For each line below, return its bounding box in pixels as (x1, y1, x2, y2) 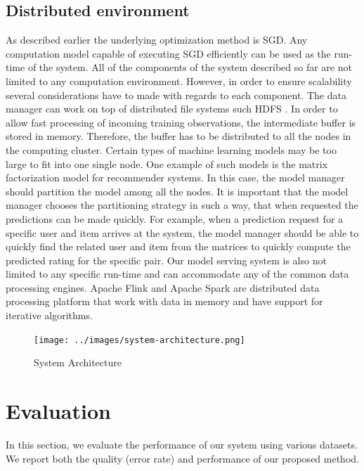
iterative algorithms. (6, 308, 93, 323)
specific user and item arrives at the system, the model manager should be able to (6, 225, 359, 240)
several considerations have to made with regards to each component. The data (6, 87, 346, 102)
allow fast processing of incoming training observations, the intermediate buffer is (6, 115, 356, 129)
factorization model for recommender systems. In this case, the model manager (6, 170, 345, 185)
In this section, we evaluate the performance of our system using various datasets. (6, 437, 358, 452)
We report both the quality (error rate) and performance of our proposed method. (6, 451, 359, 465)
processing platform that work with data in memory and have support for (6, 294, 323, 309)
